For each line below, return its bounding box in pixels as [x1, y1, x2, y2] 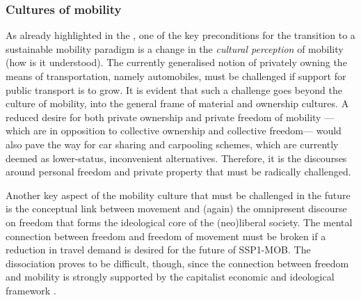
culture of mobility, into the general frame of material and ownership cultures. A [6, 96, 349, 111]
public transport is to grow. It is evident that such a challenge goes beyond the [6, 82, 342, 97]
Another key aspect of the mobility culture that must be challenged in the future [6, 187, 351, 202]
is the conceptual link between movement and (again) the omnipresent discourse [6, 201, 347, 216]
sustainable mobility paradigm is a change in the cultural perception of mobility [6, 41, 344, 56]
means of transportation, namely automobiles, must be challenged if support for [6, 69, 346, 83]
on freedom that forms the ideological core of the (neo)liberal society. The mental [6, 214, 353, 229]
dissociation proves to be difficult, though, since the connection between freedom [6, 255, 349, 270]
